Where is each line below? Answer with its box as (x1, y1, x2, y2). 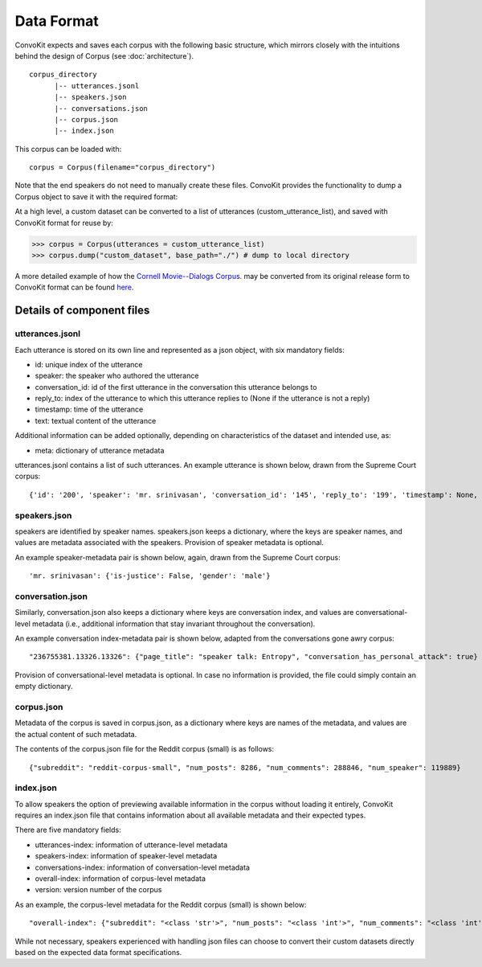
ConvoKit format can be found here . (14, 282, 134, 293)
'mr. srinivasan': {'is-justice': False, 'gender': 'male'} (29, 572, 271, 580)
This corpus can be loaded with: (14, 144, 122, 154)
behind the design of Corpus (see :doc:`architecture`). (14, 51, 194, 60)
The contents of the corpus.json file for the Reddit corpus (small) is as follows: (14, 744, 275, 754)
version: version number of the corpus (35, 885, 162, 895)
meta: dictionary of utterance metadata (35, 445, 165, 455)
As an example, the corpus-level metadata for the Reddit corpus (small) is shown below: (14, 899, 307, 909)
